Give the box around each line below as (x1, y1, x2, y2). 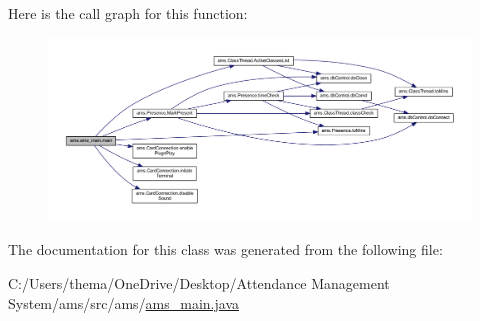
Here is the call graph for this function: (8, 3, 248, 23)
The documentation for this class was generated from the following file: (8, 239, 443, 260)
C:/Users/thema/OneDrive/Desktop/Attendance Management (8, 273, 390, 294)
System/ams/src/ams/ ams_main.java (8, 292, 240, 313)
